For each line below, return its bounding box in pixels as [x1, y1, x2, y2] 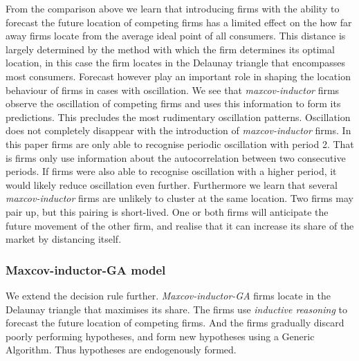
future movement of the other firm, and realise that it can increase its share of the [6, 218, 354, 232]
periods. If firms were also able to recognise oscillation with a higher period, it [6, 164, 337, 178]
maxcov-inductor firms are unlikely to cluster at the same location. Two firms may [6, 191, 353, 205]
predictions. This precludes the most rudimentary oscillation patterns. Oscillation [6, 109, 351, 124]
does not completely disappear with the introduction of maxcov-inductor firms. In [6, 123, 351, 138]
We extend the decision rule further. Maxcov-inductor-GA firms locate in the [6, 288, 331, 302]
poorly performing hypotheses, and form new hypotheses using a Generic [6, 328, 315, 343]
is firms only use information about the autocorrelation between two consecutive [6, 150, 346, 165]
